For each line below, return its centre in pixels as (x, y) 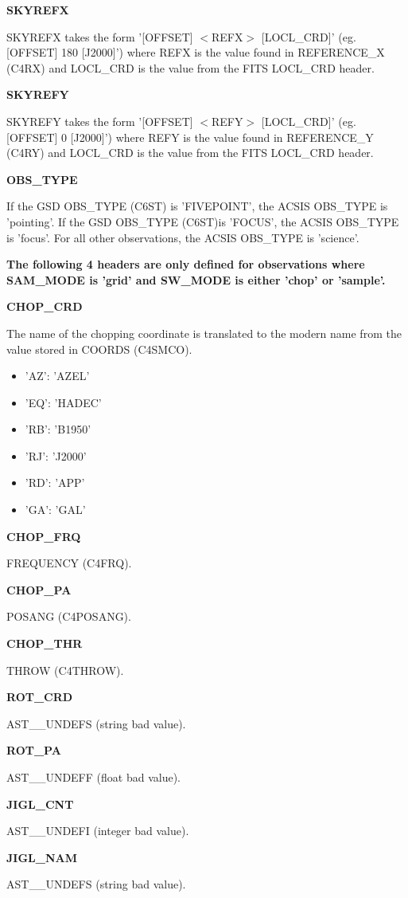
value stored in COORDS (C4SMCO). (99, 349)
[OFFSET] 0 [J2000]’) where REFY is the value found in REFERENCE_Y (190, 137)
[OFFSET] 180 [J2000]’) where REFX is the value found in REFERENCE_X (196, 52)
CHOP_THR (45, 643)
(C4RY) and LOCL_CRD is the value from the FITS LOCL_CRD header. (190, 153)
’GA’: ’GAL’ (55, 510)
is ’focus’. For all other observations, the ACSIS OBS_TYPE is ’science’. (183, 237)
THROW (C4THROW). (65, 670)
